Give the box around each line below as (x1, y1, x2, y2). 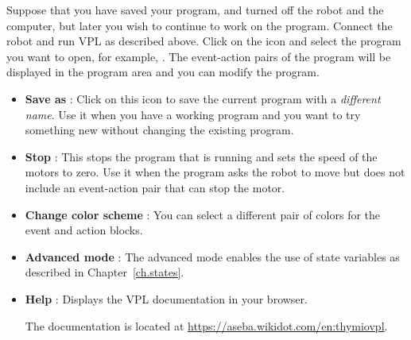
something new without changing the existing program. (25, 122, 294, 138)
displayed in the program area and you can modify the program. (6, 64, 320, 80)
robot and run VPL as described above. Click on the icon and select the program (6, 33, 401, 49)
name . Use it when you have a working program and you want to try (25, 106, 361, 122)
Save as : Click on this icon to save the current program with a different (25, 90, 381, 106)
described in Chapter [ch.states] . (25, 264, 184, 280)
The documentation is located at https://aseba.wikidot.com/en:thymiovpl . (25, 317, 388, 334)
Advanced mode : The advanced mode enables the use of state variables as (25, 248, 400, 265)
